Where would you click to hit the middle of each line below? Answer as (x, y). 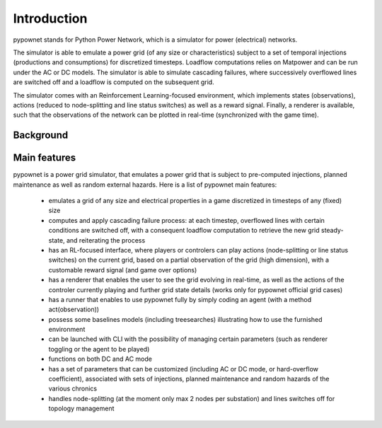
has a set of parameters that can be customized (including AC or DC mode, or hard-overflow (183, 369)
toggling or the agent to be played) (99, 349)
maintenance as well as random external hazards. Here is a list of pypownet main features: (145, 185)
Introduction (50, 18)
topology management (81, 409)
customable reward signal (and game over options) (123, 270)
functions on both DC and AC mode (100, 359)
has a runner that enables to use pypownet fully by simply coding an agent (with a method (180, 299)
